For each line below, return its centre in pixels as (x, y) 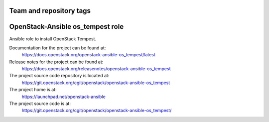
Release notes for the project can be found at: (56, 62)
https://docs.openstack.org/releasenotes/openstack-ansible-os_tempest (96, 69)
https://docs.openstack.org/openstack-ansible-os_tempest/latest (88, 55)
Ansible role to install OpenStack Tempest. (53, 39)
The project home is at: (33, 90)
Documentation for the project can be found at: (58, 48)
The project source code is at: (40, 104)
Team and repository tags (50, 11)
